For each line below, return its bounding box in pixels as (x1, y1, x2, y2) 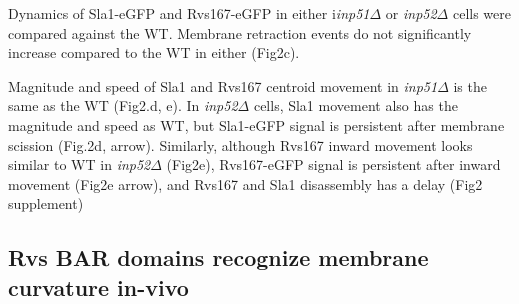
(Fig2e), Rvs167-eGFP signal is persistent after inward (166, 154, 501, 175)
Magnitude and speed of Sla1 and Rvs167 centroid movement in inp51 (8, 75, 438, 96)
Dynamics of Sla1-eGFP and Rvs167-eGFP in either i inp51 (8, 3, 370, 23)
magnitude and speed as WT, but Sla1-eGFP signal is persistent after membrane (8, 114, 505, 135)
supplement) (8, 193, 84, 214)
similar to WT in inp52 (8, 154, 151, 175)
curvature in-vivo (8, 271, 189, 302)
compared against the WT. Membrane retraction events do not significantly (8, 22, 472, 43)
